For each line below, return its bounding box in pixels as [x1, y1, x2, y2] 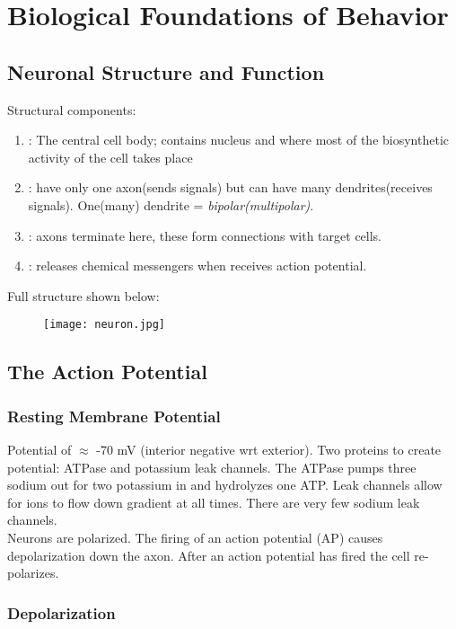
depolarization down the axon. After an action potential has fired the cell [7, 545, 410, 564]
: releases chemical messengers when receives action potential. [28, 256, 367, 275]
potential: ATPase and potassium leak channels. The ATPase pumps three [7, 457, 417, 476]
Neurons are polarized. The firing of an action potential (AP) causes [7, 527, 383, 546]
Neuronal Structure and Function [7, 58, 325, 85]
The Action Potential [7, 358, 207, 385]
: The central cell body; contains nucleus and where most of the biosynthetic [28, 130, 449, 149]
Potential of [7, 439, 72, 458]
